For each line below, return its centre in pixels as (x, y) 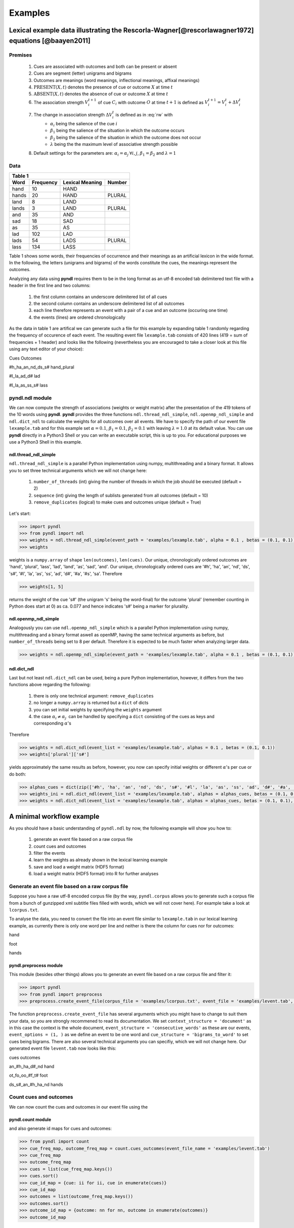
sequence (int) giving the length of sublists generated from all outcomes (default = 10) (121, 495)
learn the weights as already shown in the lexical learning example (100, 860)
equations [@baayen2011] (50, 41)
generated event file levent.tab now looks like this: (63, 1048)
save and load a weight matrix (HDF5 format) (79, 866)
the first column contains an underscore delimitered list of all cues (100, 297)
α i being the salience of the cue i (84, 124)
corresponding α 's (52, 723)
